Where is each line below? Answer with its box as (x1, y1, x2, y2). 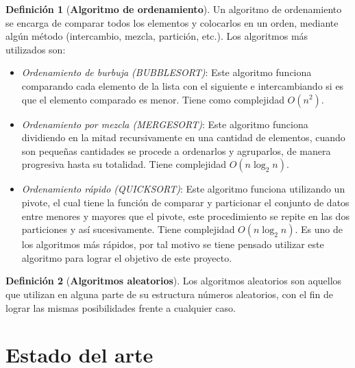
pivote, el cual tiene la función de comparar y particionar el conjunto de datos (21, 195, 350, 209)
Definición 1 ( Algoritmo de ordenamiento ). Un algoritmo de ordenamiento (5, 2, 342, 16)
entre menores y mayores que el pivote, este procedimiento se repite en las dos (21, 208, 350, 223)
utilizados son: (5, 42, 66, 56)
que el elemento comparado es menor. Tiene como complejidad (21, 92, 284, 106)
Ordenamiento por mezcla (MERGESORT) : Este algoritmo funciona (21, 116, 308, 131)
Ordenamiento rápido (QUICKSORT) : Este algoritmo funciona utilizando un (21, 182, 345, 196)
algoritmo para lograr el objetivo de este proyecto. (21, 250, 232, 265)
